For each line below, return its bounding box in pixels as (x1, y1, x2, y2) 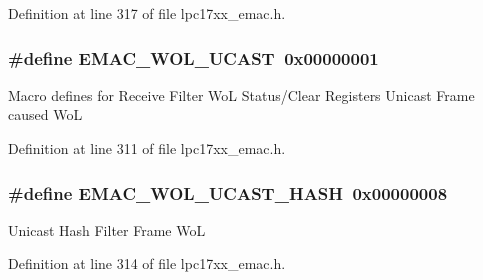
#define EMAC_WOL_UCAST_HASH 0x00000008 (8, 180, 448, 205)
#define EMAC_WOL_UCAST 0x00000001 (8, 45, 379, 70)
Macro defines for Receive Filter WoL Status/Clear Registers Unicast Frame (8, 84, 475, 105)
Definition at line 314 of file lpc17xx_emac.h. (8, 253, 286, 274)
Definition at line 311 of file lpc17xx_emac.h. (8, 138, 286, 158)
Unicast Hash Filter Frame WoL (8, 219, 206, 240)
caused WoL (8, 104, 83, 125)
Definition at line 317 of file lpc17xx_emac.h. (8, 3, 286, 23)
